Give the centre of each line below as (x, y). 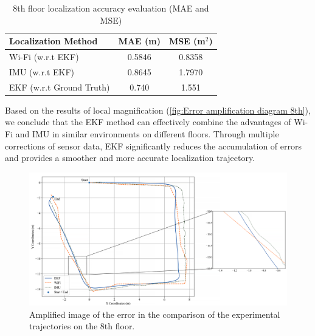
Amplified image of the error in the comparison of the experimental (155, 314)
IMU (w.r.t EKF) (42, 71)
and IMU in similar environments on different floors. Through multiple (147, 134)
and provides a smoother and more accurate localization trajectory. (130, 158)
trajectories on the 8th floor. (82, 326)
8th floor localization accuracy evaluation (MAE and (111, 8)
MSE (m (187, 41)
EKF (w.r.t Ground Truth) (60, 87)
